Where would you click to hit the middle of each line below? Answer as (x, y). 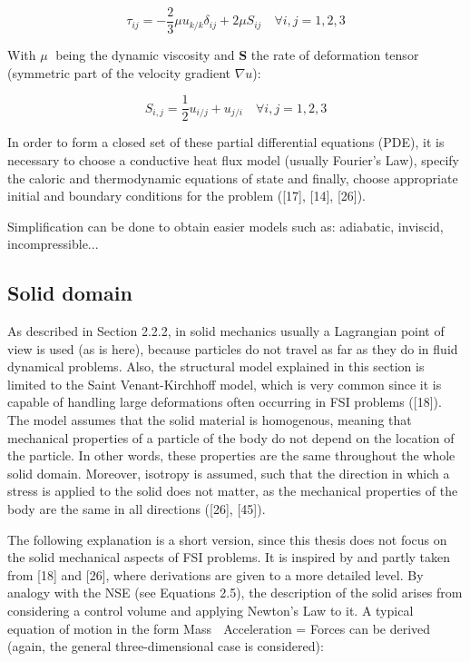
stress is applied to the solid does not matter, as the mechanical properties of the (233, 491)
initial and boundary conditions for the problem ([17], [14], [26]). (187, 196)
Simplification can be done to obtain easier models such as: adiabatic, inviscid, (225, 226)
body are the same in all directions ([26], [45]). (137, 509)
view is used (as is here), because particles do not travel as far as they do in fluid (233, 348)
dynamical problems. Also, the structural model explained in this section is (216, 366)
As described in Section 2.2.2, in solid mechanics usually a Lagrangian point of (226, 331)
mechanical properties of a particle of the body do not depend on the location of (231, 437)
